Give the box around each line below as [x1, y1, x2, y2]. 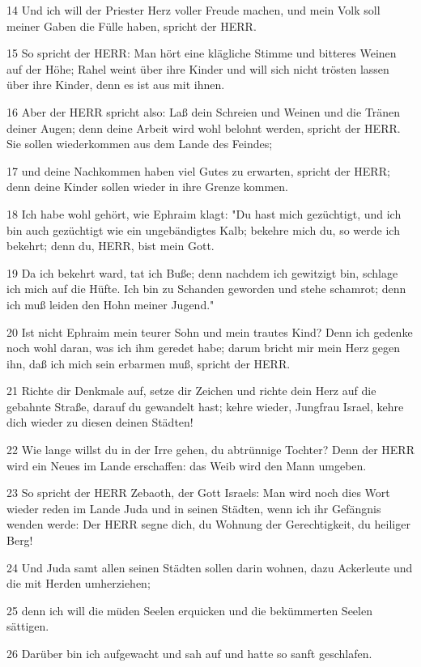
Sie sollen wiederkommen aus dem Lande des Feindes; [6, 135, 273, 152]
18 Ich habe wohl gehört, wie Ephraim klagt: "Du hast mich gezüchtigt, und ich [6, 205, 402, 222]
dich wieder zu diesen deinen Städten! [6, 414, 193, 431]
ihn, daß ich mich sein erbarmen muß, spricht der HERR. [6, 355, 291, 372]
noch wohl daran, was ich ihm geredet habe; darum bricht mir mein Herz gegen [6, 339, 401, 356]
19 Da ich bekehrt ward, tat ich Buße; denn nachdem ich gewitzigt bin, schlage [6, 264, 398, 281]
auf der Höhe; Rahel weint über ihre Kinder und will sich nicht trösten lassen [6, 60, 389, 77]
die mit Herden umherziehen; [6, 575, 151, 592]
